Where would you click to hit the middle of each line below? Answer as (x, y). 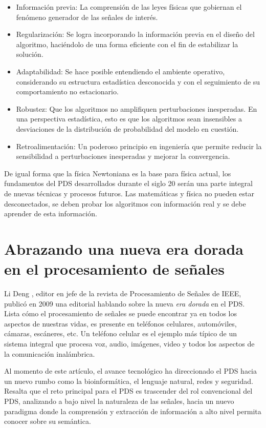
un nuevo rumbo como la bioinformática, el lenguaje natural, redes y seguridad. (129, 381)
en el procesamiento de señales (115, 269)
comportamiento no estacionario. (67, 91)
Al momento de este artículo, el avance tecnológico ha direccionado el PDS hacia (130, 371)
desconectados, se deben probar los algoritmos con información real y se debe (125, 203)
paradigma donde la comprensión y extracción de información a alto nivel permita (133, 411)
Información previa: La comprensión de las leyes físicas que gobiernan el (129, 7)
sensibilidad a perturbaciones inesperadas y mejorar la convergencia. (123, 156)
